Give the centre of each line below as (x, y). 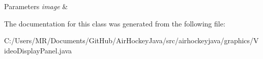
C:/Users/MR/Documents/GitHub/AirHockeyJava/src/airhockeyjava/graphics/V (131, 40)
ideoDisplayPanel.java (38, 50)
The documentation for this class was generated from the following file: (115, 23)
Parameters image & (36, 6)
